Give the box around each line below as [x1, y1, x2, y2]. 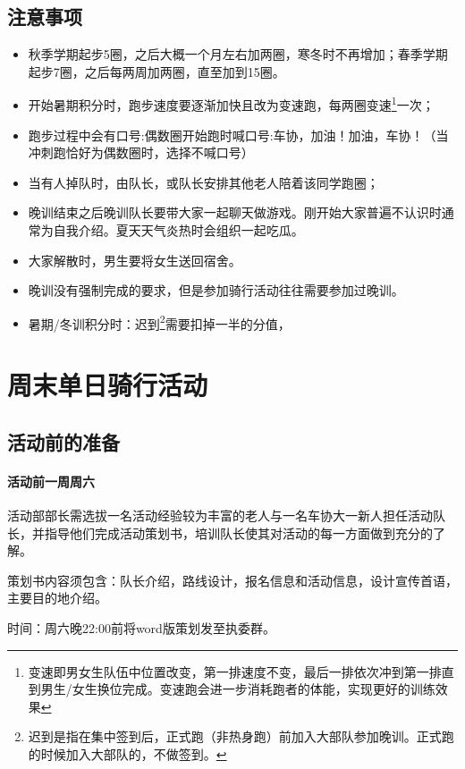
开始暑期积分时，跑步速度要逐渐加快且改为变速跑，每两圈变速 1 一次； [28, 93, 435, 114]
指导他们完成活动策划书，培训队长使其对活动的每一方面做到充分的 [44, 523, 433, 542]
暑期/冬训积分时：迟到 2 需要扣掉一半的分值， [28, 311, 291, 333]
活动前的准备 [7, 427, 120, 455]
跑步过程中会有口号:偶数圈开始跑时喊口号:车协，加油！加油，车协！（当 [28, 125, 449, 144]
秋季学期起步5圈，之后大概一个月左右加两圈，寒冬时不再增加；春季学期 [28, 45, 448, 63]
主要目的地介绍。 [7, 588, 107, 607]
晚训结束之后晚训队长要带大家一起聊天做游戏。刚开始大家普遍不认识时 [28, 203, 442, 222]
